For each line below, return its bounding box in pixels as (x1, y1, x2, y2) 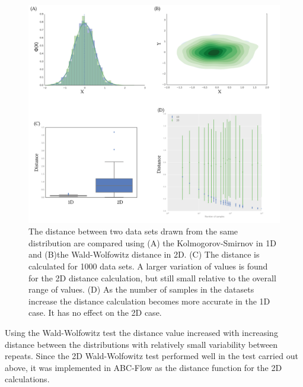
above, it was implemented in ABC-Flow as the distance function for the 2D (5, 361, 282, 373)
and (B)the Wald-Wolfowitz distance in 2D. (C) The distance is (28, 248, 260, 261)
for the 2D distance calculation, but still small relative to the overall (28, 271, 276, 284)
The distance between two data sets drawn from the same (28, 225, 238, 237)
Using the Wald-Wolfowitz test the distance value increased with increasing (5, 326, 278, 339)
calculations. (5, 373, 50, 385)
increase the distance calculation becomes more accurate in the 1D (28, 294, 270, 307)
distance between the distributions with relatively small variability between (5, 338, 278, 350)
